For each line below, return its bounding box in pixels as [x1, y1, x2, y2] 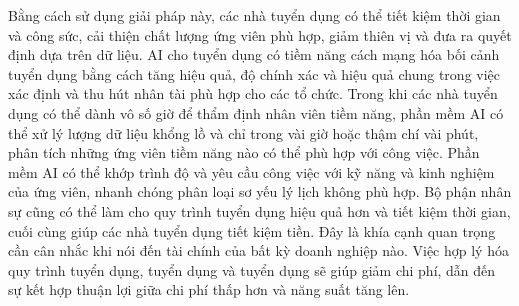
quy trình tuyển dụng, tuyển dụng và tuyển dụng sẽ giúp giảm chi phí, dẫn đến [8, 259, 496, 280]
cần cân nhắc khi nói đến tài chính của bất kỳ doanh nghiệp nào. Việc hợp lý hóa [8, 240, 509, 261]
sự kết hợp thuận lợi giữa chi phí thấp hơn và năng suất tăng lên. [8, 279, 410, 300]
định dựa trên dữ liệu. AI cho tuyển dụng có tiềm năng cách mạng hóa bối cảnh [8, 44, 500, 65]
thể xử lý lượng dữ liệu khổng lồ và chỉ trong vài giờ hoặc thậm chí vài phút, [8, 122, 479, 143]
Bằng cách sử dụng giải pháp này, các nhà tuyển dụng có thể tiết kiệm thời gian [8, 5, 501, 25]
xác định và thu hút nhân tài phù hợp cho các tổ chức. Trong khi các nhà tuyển [8, 83, 498, 104]
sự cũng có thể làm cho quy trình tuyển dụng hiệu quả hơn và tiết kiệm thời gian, [8, 200, 511, 221]
